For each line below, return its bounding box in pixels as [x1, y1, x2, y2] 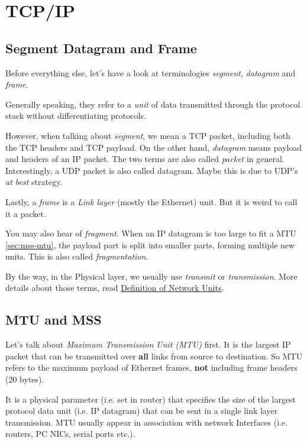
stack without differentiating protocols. [5, 109, 146, 122]
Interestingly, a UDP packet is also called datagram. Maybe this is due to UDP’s [5, 164, 298, 176]
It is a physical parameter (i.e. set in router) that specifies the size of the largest [5, 393, 296, 405]
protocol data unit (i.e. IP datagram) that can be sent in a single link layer [5, 404, 278, 417]
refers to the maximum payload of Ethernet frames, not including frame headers [5, 361, 298, 374]
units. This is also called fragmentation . [5, 250, 148, 262]
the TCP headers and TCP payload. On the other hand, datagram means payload [5, 141, 302, 153]
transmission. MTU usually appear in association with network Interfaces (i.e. [5, 416, 288, 428]
